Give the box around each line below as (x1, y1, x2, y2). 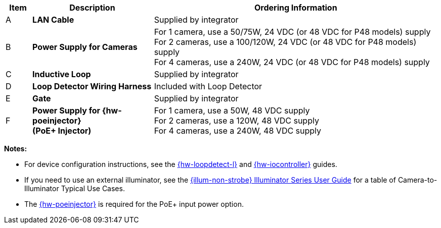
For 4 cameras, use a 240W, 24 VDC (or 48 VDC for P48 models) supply (154, 57, 430, 67)
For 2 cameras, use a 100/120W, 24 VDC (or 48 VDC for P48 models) (154, 37, 417, 47)
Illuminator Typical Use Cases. (24, 184, 125, 193)
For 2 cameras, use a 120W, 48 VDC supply (154, 116, 319, 126)
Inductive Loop (32, 69, 91, 79)
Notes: (4, 144, 27, 153)
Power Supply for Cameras (32, 42, 138, 52)
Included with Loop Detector (154, 81, 262, 91)
